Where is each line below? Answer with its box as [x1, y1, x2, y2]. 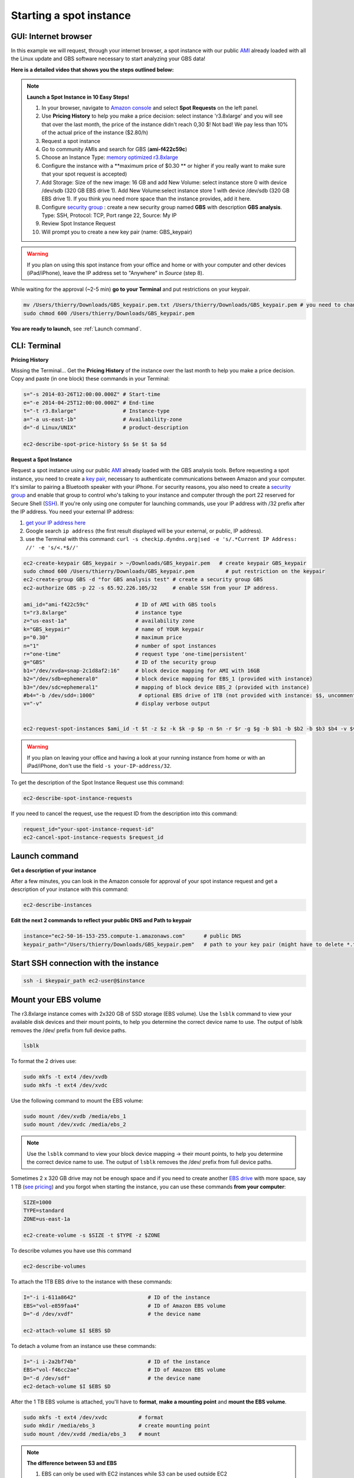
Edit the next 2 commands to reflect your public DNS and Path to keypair [11, 917, 192, 924]
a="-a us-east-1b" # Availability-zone [23, 416, 182, 423]
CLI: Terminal [11, 341, 61, 351]
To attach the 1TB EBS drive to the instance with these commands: [11, 1278, 172, 1285]
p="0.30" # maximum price [23, 634, 182, 641]
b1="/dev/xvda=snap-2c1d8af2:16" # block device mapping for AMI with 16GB [23, 667, 260, 674]
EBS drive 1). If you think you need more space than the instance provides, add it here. [41, 195, 252, 202]
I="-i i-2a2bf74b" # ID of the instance [23, 1358, 211, 1365]
